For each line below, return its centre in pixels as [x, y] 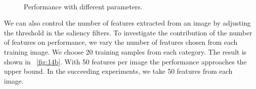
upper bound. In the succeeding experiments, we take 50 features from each [118, 71]
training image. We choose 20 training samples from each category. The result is [125, 51]
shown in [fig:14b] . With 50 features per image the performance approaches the [125, 61]
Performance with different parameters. [83, 6]
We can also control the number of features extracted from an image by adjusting [128, 23]
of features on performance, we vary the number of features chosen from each [121, 42]
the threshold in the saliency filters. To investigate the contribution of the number [128, 32]
